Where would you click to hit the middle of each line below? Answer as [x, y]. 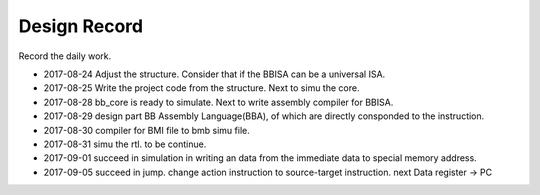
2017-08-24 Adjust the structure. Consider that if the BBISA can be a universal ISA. [214, 74]
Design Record [81, 26]
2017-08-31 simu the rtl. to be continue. [125, 144]
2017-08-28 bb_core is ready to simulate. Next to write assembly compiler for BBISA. [218, 102]
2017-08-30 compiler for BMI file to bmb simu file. [146, 130]
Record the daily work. [65, 56]
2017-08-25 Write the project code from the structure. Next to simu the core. [201, 88]
